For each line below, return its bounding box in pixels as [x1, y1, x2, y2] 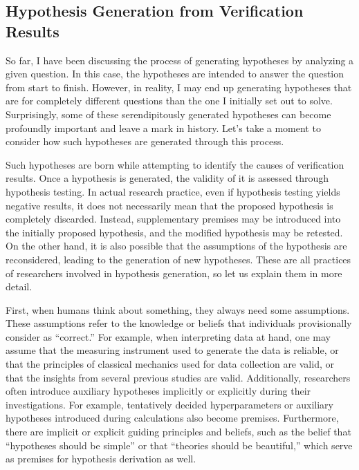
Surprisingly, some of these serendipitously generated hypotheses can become [6, 106, 331, 121]
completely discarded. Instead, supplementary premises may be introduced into [6, 211, 341, 226]
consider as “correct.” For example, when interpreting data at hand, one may [6, 329, 331, 344]
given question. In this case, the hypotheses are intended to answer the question [6, 66, 344, 81]
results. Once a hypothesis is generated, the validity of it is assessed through [6, 171, 329, 185]
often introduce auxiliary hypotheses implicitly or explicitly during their [6, 384, 311, 398]
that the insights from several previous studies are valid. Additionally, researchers [6, 370, 351, 384]
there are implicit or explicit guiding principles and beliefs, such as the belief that [6, 424, 351, 439]
